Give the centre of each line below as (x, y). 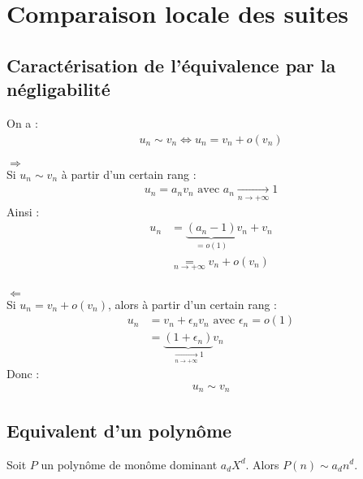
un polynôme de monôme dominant (129, 464)
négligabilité (58, 89)
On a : (22, 122)
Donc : (23, 374)
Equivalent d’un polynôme (119, 430)
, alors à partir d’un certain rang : (192, 304)
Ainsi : (23, 211)
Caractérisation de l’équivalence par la (171, 65)
